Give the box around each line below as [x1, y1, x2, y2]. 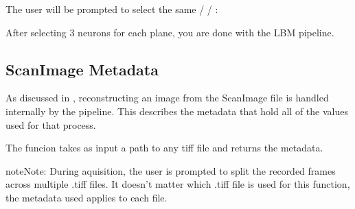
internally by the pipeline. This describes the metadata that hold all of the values [5, 103, 348, 118]
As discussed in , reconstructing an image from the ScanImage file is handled [5, 90, 329, 105]
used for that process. [5, 117, 96, 132]
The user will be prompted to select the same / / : [5, 2, 218, 16]
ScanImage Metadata [5, 58, 159, 79]
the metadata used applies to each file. [5, 190, 168, 204]
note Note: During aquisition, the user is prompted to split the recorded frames [5, 163, 336, 177]
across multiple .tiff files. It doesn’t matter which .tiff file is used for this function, [5, 177, 350, 191]
